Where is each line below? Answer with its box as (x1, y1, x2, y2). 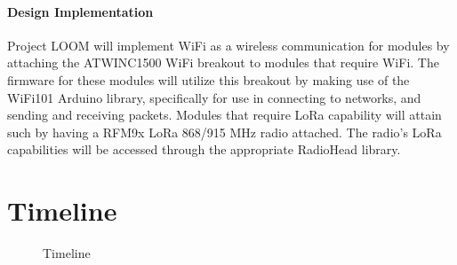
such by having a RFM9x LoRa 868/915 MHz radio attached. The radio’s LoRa (7, 122, 442, 141)
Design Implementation (7, 2, 154, 20)
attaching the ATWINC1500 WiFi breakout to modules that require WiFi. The (7, 53, 439, 72)
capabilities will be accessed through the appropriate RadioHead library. (7, 140, 401, 159)
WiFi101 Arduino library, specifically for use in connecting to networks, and (7, 88, 421, 106)
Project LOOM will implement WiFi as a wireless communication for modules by (7, 35, 450, 54)
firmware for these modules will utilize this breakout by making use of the (7, 70, 410, 89)
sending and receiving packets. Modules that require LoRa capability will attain (7, 105, 442, 124)
